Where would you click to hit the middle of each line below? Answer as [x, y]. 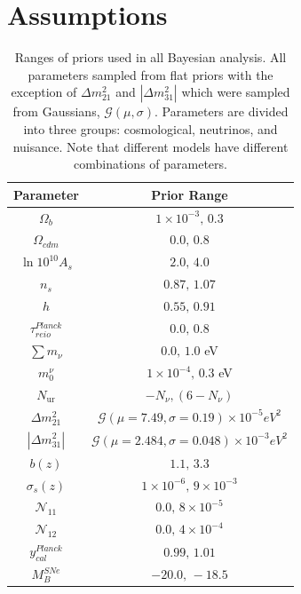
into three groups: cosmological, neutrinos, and [150, 128]
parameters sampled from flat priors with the [150, 74]
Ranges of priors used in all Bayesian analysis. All [150, 57]
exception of [44, 92]
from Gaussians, [56, 111]
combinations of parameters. [150, 164]
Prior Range [190, 194]
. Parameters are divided [221, 111]
